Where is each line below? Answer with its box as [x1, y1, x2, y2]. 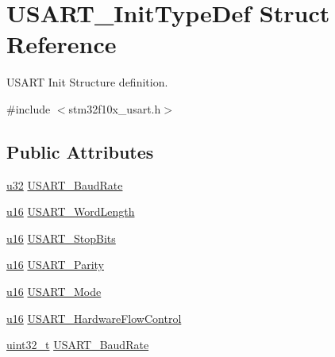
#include [6, 100, 51, 117]
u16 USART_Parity [6, 256, 104, 273]
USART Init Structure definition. [6, 74, 168, 90]
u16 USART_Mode [6, 283, 102, 300]
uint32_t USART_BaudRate [6, 336, 149, 353]
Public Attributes [6, 139, 154, 163]
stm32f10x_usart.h [68, 100, 161, 117]
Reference [6, 28, 117, 60]
